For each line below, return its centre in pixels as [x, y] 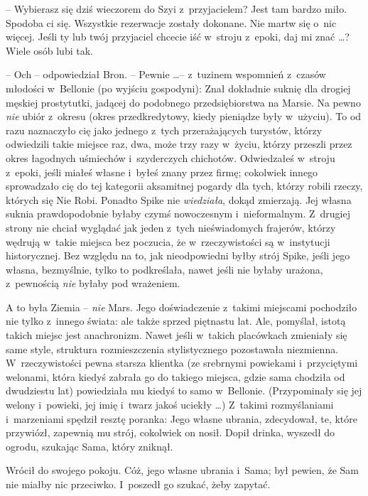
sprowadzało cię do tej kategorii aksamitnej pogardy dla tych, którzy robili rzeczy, [184, 186]
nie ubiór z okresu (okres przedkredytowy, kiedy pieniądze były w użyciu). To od [184, 116]
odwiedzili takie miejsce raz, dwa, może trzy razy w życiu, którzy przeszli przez [179, 144]
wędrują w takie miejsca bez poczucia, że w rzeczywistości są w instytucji [168, 241]
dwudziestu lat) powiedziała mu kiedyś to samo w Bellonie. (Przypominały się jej [184, 390]
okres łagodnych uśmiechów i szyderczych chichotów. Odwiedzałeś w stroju [171, 157]
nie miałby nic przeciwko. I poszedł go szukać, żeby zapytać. [138, 484]
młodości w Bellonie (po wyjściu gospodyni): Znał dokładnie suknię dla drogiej [178, 88]
